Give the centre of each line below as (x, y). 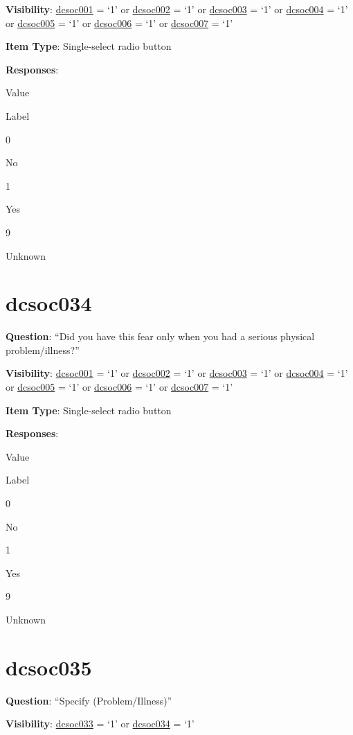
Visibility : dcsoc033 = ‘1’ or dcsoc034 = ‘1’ (100, 724)
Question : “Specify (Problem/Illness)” (89, 700)
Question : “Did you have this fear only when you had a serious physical (160, 336)
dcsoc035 (49, 667)
